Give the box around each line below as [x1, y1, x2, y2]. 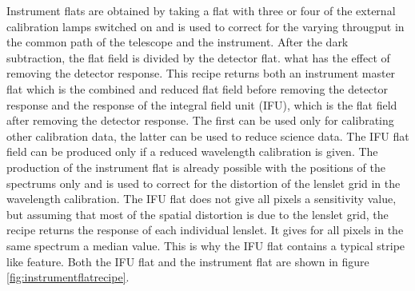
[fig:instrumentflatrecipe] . [6, 269, 130, 285]
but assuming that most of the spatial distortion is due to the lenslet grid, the [6, 205, 389, 222]
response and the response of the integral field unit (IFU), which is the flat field [6, 96, 397, 113]
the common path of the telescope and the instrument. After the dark [6, 34, 349, 50]
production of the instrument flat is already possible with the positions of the [6, 158, 385, 175]
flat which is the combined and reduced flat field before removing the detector [6, 80, 389, 97]
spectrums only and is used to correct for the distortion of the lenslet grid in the [6, 174, 401, 191]
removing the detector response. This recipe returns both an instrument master [6, 65, 396, 82]
